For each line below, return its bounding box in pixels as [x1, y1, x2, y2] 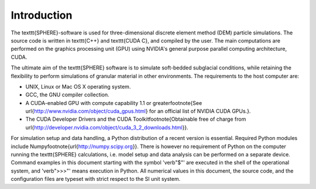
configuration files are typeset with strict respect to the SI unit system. [11, 176, 181, 183]
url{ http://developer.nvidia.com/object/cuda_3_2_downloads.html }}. [25, 124, 188, 131]
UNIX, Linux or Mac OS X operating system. [25, 83, 131, 90]
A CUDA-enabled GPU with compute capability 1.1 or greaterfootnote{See [25, 99, 202, 106]
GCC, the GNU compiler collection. [25, 91, 109, 99]
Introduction [11, 9, 73, 22]
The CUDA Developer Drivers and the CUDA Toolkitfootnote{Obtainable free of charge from [25, 116, 246, 123]
